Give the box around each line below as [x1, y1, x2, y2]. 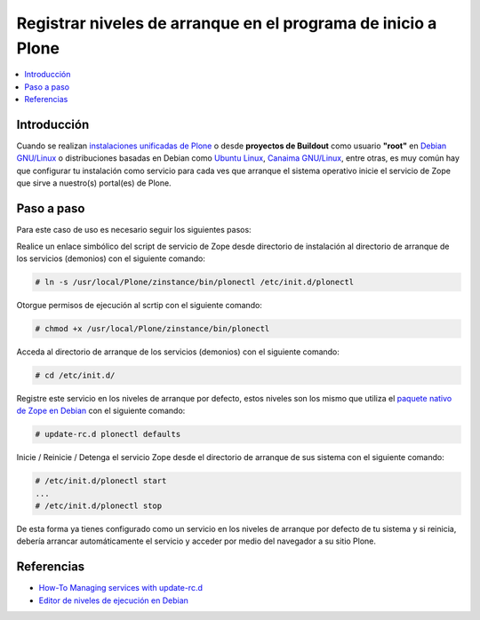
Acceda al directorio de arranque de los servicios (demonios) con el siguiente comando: [16, 346, 340, 357]
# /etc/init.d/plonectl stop [35, 500, 163, 511]
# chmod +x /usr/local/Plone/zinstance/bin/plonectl [35, 323, 270, 333]
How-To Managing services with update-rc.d [38, 583, 204, 593]
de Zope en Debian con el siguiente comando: [16, 405, 186, 417]
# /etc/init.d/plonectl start [35, 476, 167, 486]
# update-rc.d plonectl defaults [35, 429, 181, 440]
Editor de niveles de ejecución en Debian [38, 595, 188, 606]
